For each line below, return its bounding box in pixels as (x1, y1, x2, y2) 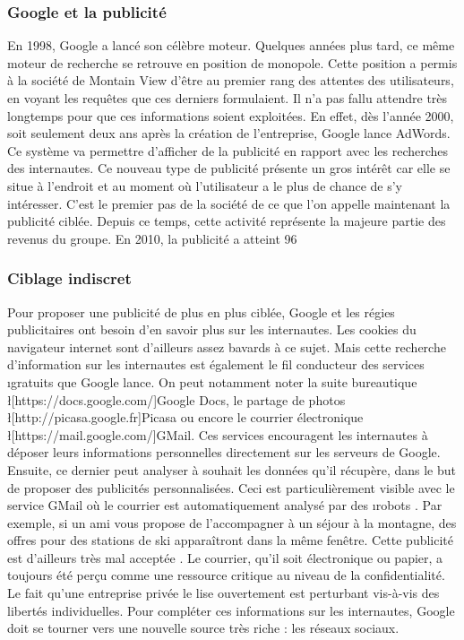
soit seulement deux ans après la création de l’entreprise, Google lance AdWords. (7, 124, 451, 143)
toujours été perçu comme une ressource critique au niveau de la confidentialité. (7, 566, 445, 584)
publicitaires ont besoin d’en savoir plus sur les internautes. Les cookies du (7, 320, 417, 339)
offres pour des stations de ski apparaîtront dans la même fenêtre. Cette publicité (7, 531, 454, 549)
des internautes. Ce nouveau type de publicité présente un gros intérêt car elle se (7, 159, 451, 177)
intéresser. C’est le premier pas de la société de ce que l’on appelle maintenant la (7, 194, 451, 212)
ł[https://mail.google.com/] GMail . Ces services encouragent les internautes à (7, 425, 428, 444)
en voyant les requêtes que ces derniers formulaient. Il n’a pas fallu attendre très (7, 89, 448, 107)
